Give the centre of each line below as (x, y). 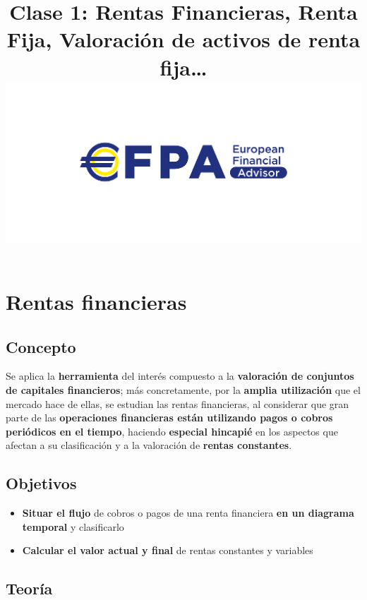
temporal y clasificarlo (73, 526)
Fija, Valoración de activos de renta (183, 39)
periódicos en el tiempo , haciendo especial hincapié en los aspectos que (172, 431)
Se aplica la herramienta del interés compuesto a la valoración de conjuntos (180, 376)
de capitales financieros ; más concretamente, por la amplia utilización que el (183, 390)
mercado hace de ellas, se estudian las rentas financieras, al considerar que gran (178, 403)
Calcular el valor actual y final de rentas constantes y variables (168, 550)
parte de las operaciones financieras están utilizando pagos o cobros (169, 418)
